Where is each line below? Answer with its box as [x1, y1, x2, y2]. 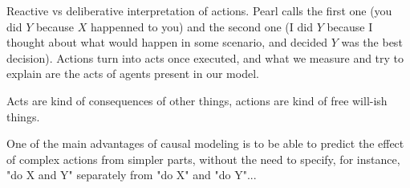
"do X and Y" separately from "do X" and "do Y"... [6, 166, 257, 183]
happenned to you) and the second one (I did [90, 18, 313, 35]
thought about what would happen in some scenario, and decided [6, 34, 328, 51]
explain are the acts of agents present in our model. [6, 65, 259, 82]
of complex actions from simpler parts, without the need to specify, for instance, [6, 150, 400, 167]
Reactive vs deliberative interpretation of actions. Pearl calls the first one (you [6, 2, 392, 18]
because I [327, 18, 373, 35]
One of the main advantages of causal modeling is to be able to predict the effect [6, 135, 404, 152]
